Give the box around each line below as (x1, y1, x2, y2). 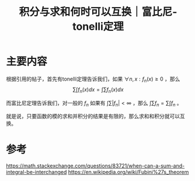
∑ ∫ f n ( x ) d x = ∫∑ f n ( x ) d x (72, 86, 124, 94)
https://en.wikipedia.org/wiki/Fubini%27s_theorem (68, 169, 189, 176)
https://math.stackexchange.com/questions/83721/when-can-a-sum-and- (6, 162, 185, 169)
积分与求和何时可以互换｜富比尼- (19, 5, 177, 19)
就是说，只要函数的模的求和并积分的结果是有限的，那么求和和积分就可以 (6, 113, 180, 120)
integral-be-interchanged (6, 169, 67, 176)
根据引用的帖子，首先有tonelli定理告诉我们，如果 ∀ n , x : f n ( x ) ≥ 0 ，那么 (6, 75, 180, 83)
